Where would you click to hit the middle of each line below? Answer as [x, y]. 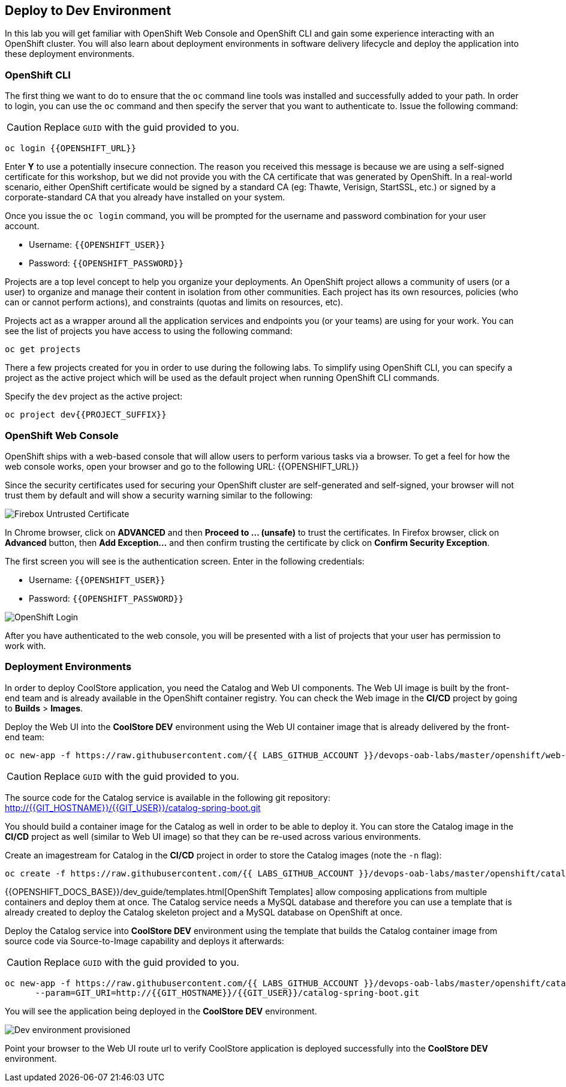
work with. [25, 645]
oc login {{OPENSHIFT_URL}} [71, 148]
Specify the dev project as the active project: [94, 397]
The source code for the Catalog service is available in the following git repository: [168, 797]
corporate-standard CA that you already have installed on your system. [145, 197]
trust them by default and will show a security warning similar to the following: [159, 495]
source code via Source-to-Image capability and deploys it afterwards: [144, 941]
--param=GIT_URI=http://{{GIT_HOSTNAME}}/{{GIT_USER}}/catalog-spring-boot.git [227, 993]
